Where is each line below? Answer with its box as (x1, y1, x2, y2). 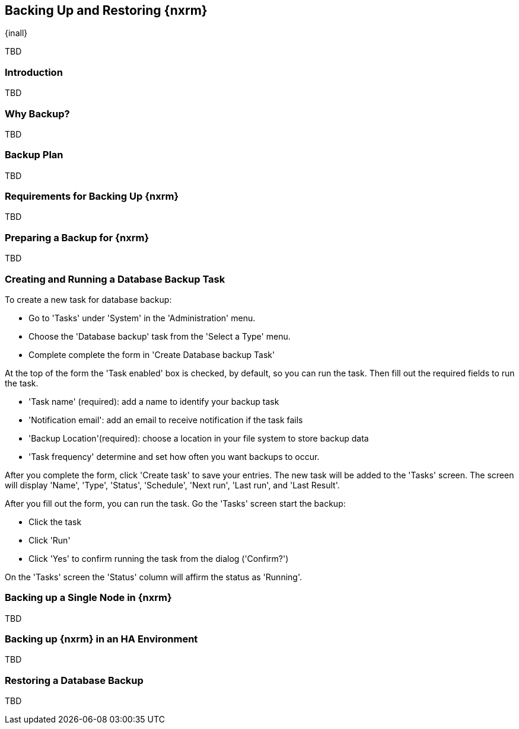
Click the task (28, 516, 82, 527)
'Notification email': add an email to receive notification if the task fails (28, 414, 303, 425)
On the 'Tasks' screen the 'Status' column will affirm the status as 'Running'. (5, 571, 302, 582)
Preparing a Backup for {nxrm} (5, 231, 149, 244)
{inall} (5, 28, 28, 39)
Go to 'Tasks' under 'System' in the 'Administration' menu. (28, 312, 256, 323)
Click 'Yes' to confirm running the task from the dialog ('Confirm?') (28, 553, 289, 564)
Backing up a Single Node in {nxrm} (5, 591, 172, 604)
